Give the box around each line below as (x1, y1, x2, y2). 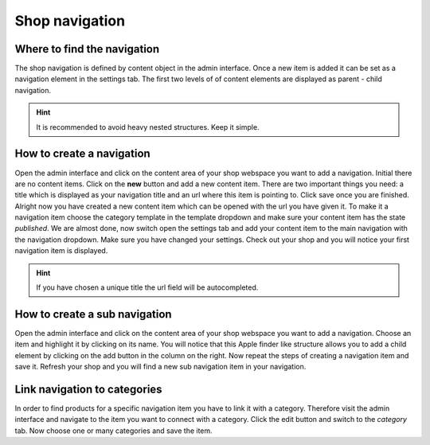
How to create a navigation (14, 147, 150, 161)
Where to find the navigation (14, 42, 160, 56)
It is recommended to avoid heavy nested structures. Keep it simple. (36, 122, 260, 131)
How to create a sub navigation (14, 307, 172, 321)
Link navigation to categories (14, 382, 162, 396)
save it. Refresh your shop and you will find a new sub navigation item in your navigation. (14, 362, 307, 372)
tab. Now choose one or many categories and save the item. (14, 426, 213, 435)
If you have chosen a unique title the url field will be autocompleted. (36, 283, 259, 292)
